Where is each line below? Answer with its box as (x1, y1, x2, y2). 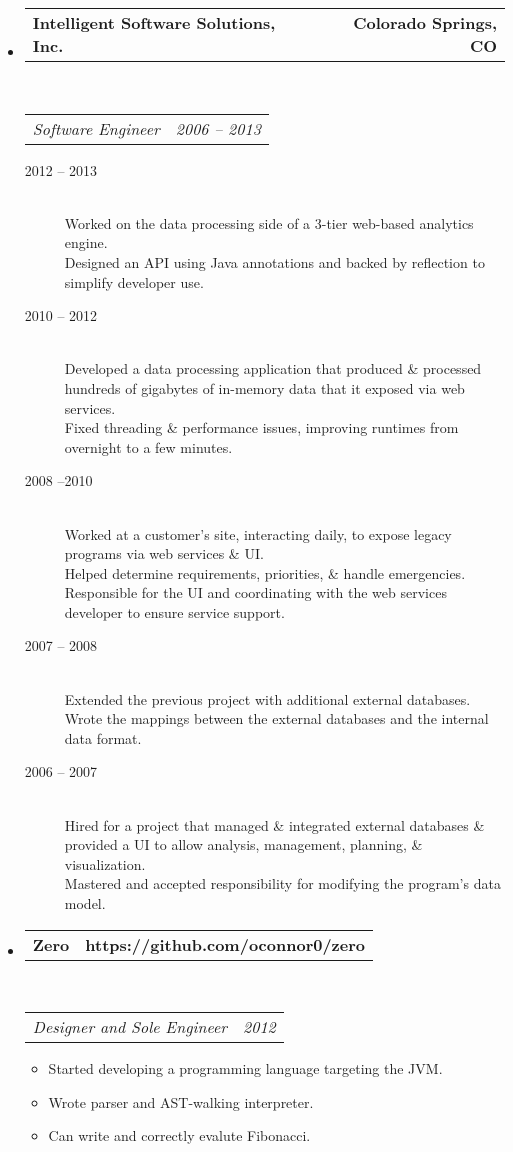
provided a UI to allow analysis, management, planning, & (64, 834, 423, 855)
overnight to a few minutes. (64, 436, 233, 457)
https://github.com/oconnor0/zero (85, 932, 366, 956)
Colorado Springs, (353, 11, 497, 34)
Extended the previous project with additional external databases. (64, 688, 471, 709)
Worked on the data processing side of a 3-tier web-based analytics (64, 212, 474, 233)
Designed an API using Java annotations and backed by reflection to (64, 251, 485, 272)
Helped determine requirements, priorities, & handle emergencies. (64, 562, 466, 583)
